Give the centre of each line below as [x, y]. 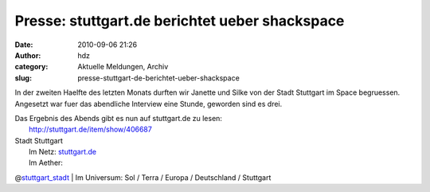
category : [31, 67]
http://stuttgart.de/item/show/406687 [91, 129]
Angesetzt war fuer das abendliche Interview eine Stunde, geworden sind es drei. [149, 104]
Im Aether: [46, 163]
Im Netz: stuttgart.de [63, 152]
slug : [23, 78]
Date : [24, 45]
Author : [28, 55]
